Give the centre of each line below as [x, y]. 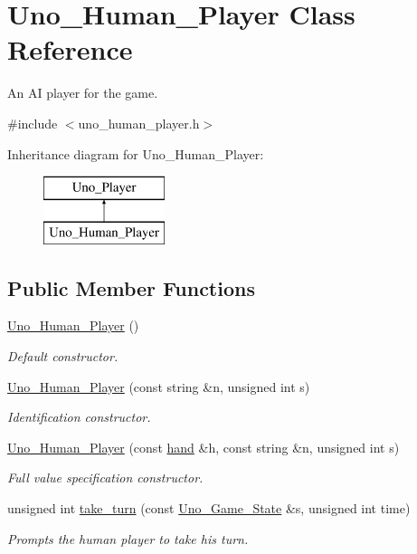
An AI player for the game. [83, 93]
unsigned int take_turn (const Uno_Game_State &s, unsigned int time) [209, 508]
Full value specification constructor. [105, 478]
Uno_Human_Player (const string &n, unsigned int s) [159, 386]
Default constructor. [63, 356]
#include [33, 123]
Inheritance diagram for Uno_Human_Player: [136, 153]
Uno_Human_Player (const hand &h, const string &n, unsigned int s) [204, 447]
